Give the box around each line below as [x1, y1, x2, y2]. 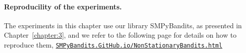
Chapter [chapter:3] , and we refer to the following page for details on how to [4, 30, 237, 40]
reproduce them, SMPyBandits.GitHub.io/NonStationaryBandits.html [4, 39, 223, 50]
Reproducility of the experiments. [4, 1, 122, 11]
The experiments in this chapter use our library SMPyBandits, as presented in [4, 20, 242, 30]
